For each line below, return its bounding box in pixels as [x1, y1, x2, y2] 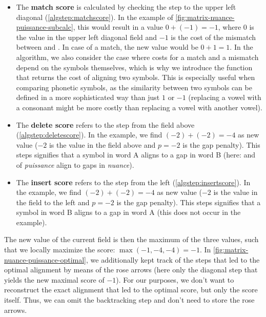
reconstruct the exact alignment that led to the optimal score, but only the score [4, 284, 258, 295]
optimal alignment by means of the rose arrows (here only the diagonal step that [4, 264, 258, 275]
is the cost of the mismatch [171, 31, 256, 42]
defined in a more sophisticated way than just [16, 92, 160, 103]
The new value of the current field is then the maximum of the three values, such [4, 234, 259, 245]
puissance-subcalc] [16, 22, 73, 32]
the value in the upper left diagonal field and [16, 31, 157, 42]
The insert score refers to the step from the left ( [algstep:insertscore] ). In [16, 176, 251, 187]
